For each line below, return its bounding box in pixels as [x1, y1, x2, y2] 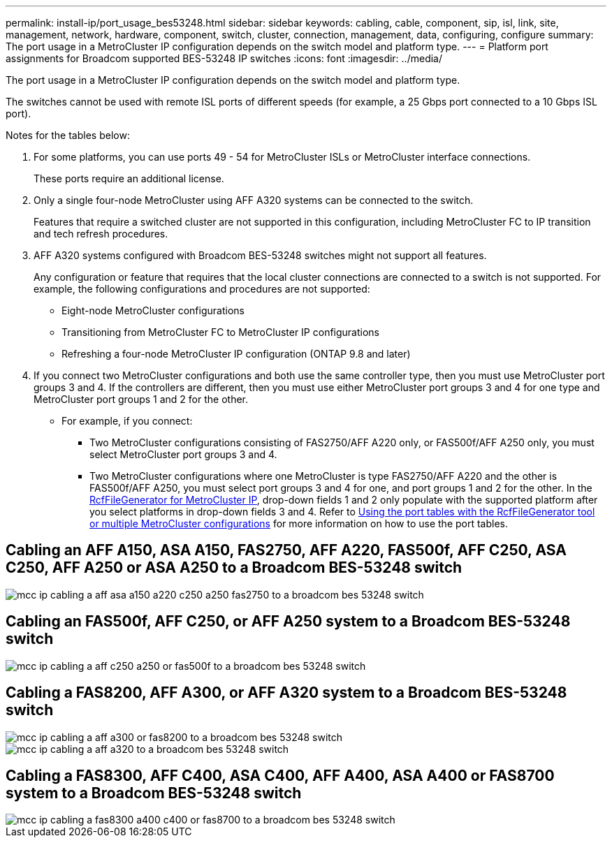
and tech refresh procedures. [34, 228, 168, 240]
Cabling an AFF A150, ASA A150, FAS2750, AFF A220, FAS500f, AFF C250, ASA [6, 541, 567, 559]
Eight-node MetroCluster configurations [61, 305, 245, 316]
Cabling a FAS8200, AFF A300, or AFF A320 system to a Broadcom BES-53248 [6, 684, 567, 702]
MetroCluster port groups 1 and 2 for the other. [34, 393, 249, 405]
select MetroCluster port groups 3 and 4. [89, 448, 277, 460]
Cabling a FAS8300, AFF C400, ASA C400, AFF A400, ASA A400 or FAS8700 [6, 766, 555, 784]
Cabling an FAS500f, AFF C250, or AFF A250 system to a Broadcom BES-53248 [6, 613, 571, 631]
